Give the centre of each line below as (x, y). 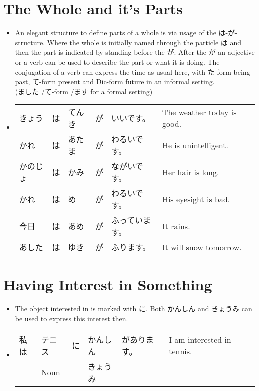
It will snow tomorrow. (202, 247)
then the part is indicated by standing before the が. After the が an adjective (135, 52)
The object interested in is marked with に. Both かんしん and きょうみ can (133, 309)
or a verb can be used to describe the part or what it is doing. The (117, 61)
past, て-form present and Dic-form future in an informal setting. (115, 81)
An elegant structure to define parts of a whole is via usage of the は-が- (126, 32)
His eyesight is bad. (196, 199)
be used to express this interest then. (72, 318)
